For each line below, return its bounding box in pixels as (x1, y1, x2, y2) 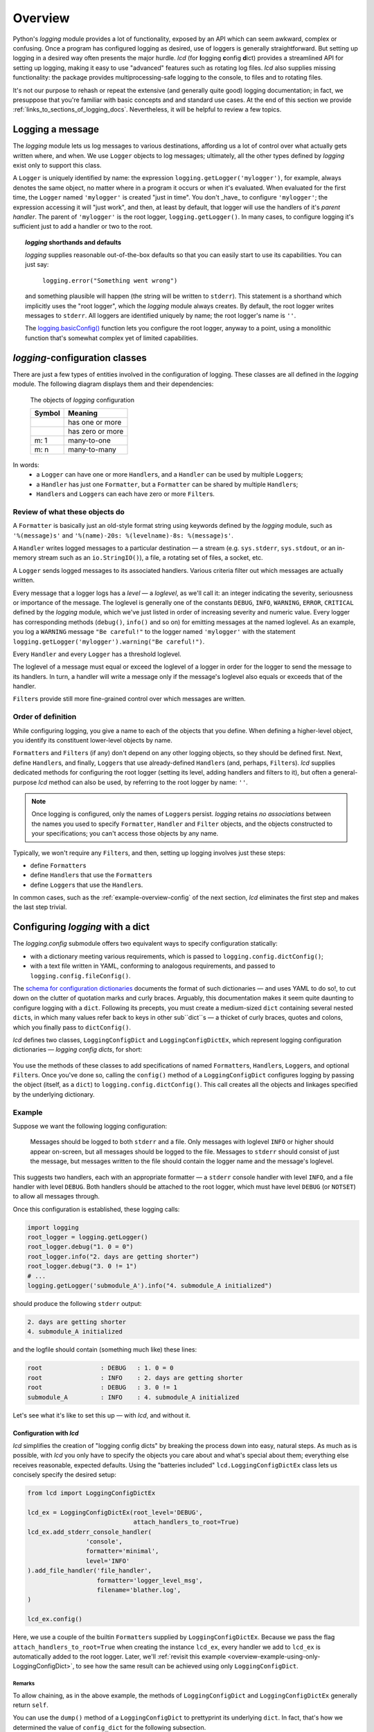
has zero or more (68, 426, 124, 436)
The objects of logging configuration (30, 396, 135, 404)
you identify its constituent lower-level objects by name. (12, 736, 172, 744)
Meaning (68, 408, 98, 418)
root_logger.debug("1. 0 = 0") (27, 1243, 134, 1251)
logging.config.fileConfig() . (30, 971, 131, 980)
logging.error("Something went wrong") (42, 276, 178, 284)
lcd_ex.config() (27, 1615, 83, 1623)
